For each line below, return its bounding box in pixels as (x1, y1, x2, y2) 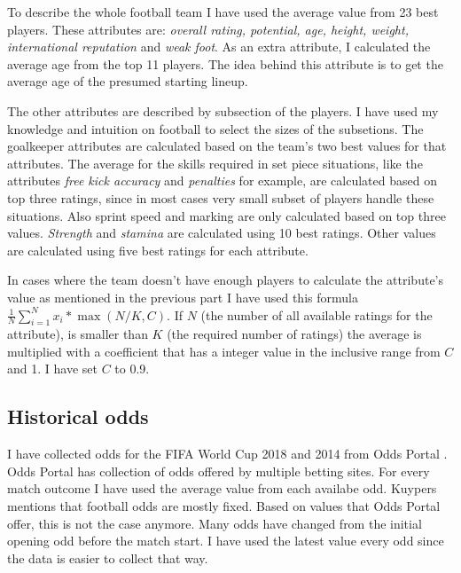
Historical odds (7, 403, 149, 430)
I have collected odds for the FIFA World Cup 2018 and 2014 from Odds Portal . (7, 444, 448, 463)
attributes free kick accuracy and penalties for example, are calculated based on (7, 171, 437, 190)
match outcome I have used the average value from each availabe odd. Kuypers (7, 479, 437, 498)
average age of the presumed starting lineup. (7, 72, 248, 90)
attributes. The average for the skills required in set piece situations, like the (7, 153, 423, 172)
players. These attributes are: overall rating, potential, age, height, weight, (7, 20, 409, 38)
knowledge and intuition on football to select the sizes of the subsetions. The (7, 119, 424, 137)
